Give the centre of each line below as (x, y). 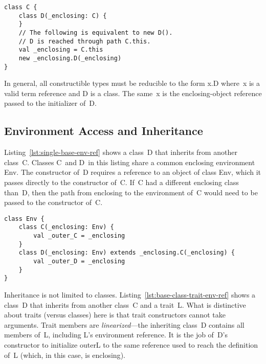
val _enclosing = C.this (61, 50)
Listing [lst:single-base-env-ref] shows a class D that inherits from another (121, 152)
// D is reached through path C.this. (85, 41)
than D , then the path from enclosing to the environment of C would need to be (131, 192)
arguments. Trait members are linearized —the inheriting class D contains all (124, 324)
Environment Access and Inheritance (104, 131)
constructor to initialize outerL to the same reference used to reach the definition (131, 345)
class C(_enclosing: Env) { (66, 227)
